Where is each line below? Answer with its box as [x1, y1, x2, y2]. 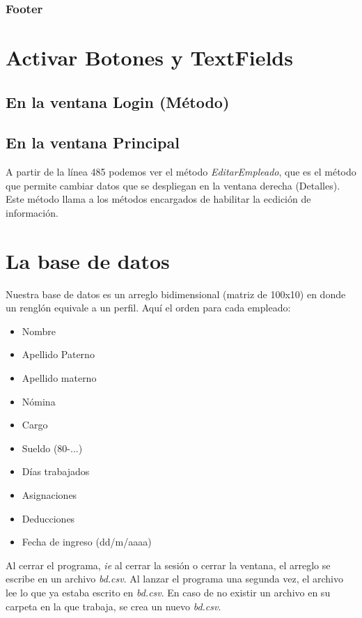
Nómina [22, 394, 56, 408]
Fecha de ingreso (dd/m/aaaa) [22, 534, 152, 549]
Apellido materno [22, 371, 97, 385]
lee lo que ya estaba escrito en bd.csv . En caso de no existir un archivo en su [6, 585, 331, 600]
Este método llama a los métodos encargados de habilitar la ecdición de [6, 192, 311, 206]
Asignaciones [22, 488, 77, 502]
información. [6, 205, 58, 219]
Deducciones [22, 511, 75, 525]
